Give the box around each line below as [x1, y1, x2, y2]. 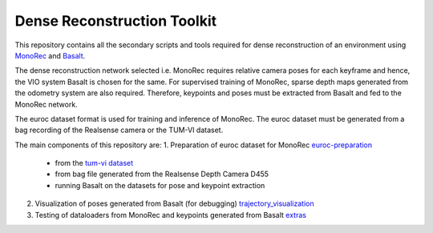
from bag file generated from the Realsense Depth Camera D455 [55, 169, 269, 179]
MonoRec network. [14, 99, 78, 109]
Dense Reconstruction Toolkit [14, 12, 216, 30]
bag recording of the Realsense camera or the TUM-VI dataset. [14, 125, 224, 135]
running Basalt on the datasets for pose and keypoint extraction [55, 180, 265, 190]
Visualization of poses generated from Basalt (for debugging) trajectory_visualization [34, 199, 314, 208]
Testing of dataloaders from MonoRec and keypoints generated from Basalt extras [34, 210, 306, 219]
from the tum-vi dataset [55, 159, 134, 168]
